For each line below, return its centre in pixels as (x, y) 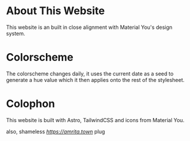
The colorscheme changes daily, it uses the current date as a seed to (90, 73)
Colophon (31, 104)
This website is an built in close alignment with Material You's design (89, 27)
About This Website (55, 11)
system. (16, 33)
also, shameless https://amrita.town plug (56, 132)
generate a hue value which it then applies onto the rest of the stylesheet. (95, 80)
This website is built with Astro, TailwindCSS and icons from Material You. (95, 120)
